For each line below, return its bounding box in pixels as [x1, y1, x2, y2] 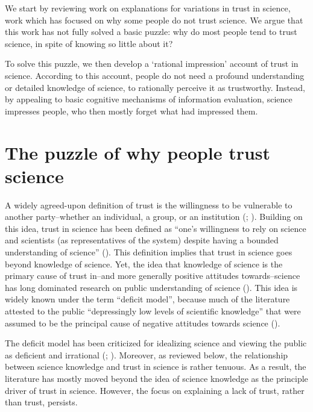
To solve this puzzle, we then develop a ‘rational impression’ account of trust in [5, 57, 299, 70]
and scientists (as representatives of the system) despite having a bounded [5, 234, 279, 246]
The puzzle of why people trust [5, 140, 271, 164]
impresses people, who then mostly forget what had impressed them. [5, 104, 258, 117]
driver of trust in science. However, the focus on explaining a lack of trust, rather [5, 384, 305, 396]
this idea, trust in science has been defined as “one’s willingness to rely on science [5, 222, 306, 234]
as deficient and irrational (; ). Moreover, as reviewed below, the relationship [5, 348, 288, 361]
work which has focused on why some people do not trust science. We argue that [5, 13, 303, 26]
